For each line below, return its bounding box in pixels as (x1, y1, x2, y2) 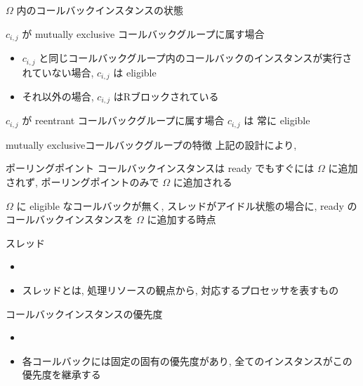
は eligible (113, 65, 157, 79)
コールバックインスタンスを (6, 212, 133, 227)
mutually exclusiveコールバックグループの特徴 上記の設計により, (6, 137, 297, 152)
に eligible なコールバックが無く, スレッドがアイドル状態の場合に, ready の (16, 198, 357, 213)
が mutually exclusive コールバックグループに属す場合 (22, 26, 265, 41)
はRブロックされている (113, 88, 219, 103)
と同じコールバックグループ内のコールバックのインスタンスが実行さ (39, 51, 352, 65)
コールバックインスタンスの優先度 (6, 306, 163, 321)
